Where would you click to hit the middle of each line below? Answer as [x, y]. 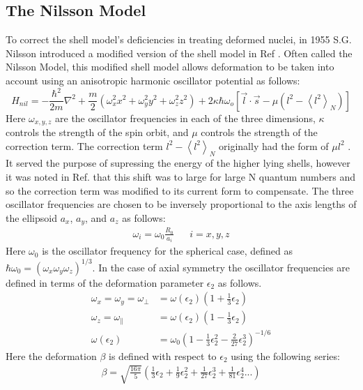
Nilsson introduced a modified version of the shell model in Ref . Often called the [179, 53]
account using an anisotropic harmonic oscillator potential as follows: [153, 80]
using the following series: [285, 355]
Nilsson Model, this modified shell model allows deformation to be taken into [170, 67]
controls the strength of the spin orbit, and [97, 132]
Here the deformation [51, 355]
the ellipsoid [31, 217]
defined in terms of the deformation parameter [105, 282]
